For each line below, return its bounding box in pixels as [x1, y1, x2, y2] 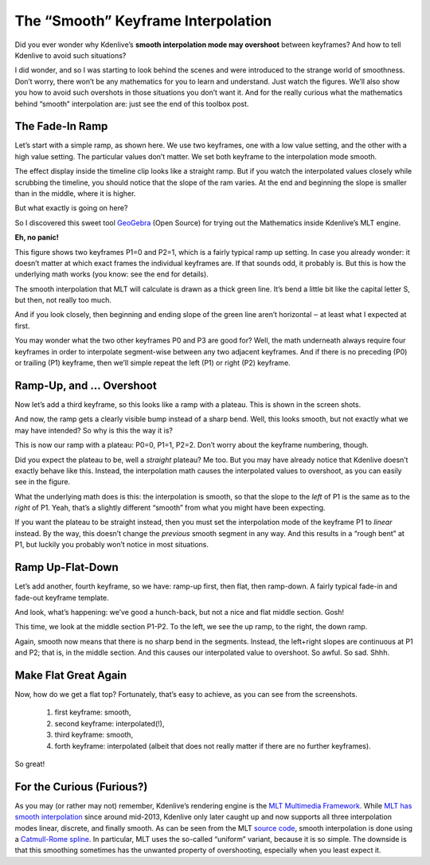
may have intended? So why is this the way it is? [14, 425, 173, 435]
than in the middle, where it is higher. [14, 188, 136, 198]
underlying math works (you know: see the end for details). [14, 269, 209, 279]
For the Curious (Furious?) [14, 780, 148, 793]
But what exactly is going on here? [14, 203, 128, 213]
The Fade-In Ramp [14, 119, 108, 133]
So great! [14, 759, 45, 769]
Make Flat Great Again [14, 668, 127, 682]
